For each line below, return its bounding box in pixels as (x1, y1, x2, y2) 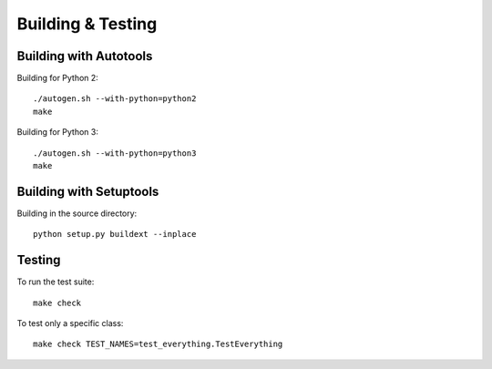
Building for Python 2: (16, 73, 99, 84)
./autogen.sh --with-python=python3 (33, 148, 197, 159)
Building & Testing (16, 14, 158, 34)
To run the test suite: (16, 276, 95, 287)
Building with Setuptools (16, 183, 159, 200)
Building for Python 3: (16, 127, 99, 138)
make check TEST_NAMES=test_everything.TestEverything (33, 339, 283, 350)
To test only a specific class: (16, 318, 124, 328)
